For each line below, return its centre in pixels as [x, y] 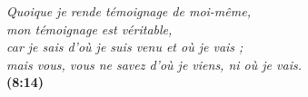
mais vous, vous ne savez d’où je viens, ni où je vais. [154, 64]
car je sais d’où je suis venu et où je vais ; [125, 47]
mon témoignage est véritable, [89, 29]
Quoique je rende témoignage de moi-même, [129, 11]
